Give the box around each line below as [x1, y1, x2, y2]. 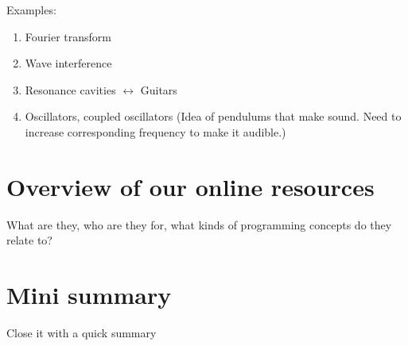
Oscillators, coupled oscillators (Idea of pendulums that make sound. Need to [25, 108, 402, 125]
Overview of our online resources [6, 170, 375, 202]
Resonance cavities [25, 81, 116, 98]
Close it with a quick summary [6, 325, 157, 340]
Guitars [140, 81, 177, 98]
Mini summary [6, 279, 172, 311]
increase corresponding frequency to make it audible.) [25, 123, 286, 140]
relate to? [6, 232, 52, 248]
